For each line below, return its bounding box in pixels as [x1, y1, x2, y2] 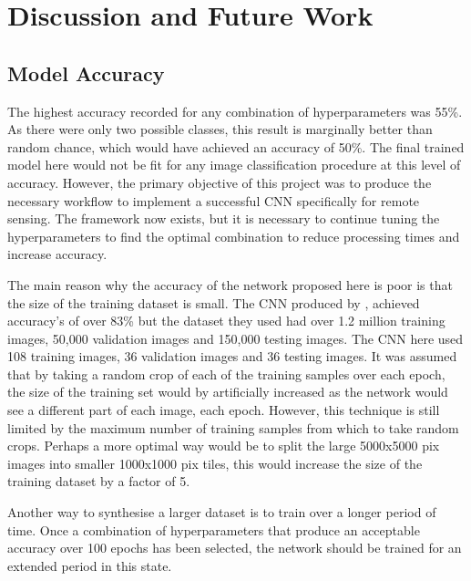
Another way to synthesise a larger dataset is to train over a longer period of [7, 503, 436, 522]
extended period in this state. [7, 555, 172, 575]
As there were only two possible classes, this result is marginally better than [7, 119, 433, 139]
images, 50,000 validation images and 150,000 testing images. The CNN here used [7, 328, 464, 348]
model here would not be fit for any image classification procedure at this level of [7, 155, 461, 174]
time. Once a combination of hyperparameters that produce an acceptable [7, 520, 420, 539]
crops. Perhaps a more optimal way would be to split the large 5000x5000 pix [7, 436, 440, 455]
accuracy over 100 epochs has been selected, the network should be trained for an [7, 538, 462, 557]
